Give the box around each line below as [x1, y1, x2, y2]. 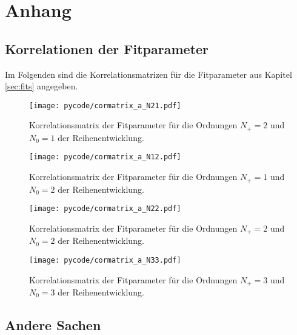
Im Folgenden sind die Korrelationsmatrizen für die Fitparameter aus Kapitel [5, 67, 292, 80]
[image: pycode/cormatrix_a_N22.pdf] [29, 204, 181, 213]
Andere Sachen [5, 315, 101, 334]
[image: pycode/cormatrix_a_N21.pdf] [29, 101, 181, 110]
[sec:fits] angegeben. [5, 80, 78, 92]
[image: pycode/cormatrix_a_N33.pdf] [29, 255, 181, 264]
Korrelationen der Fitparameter [5, 39, 209, 58]
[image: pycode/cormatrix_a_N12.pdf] [29, 153, 181, 162]
